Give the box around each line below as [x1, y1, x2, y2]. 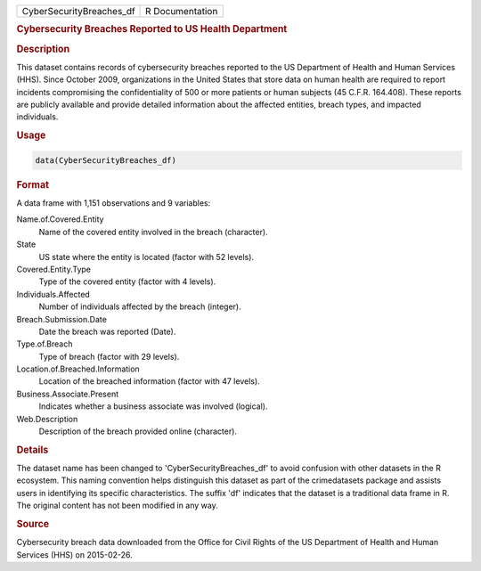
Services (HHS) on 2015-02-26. [16, 549, 133, 560]
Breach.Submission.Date [16, 314, 107, 324]
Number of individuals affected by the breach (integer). [38, 301, 241, 312]
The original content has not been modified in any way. [16, 500, 218, 511]
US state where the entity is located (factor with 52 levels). [38, 251, 254, 262]
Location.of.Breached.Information [16, 363, 140, 374]
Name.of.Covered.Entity [16, 214, 104, 224]
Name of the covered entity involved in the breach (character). [38, 226, 268, 237]
